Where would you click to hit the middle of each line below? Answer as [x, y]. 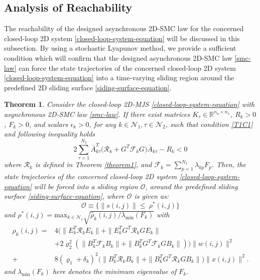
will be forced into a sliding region [86, 186]
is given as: [152, 196]
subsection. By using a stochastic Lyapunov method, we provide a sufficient [120, 48]
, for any [103, 124]
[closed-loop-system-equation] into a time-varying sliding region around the [119, 78]
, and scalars [48, 124]
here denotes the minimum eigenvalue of [114, 271]
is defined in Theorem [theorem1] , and [93, 164]
